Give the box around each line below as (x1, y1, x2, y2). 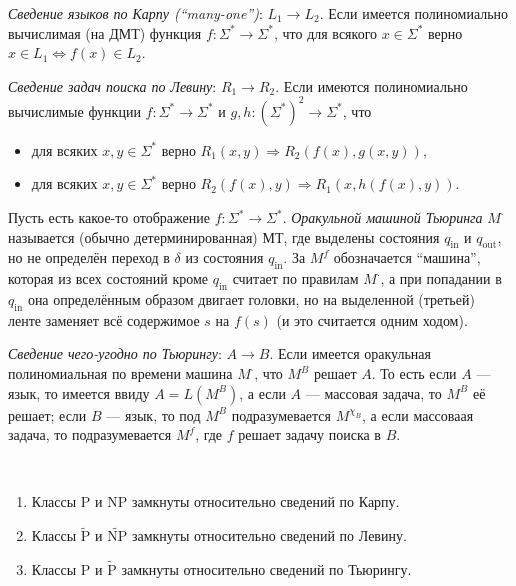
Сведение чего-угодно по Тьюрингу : (8, 343, 222, 364)
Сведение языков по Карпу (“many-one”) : (8, 3, 263, 23)
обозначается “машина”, (333, 247, 481, 268)
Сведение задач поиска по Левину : (8, 75, 217, 96)
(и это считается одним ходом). (276, 309, 468, 330)
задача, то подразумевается (8, 424, 172, 445)
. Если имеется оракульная (269, 343, 431, 364)
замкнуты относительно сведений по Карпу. (131, 491, 400, 512)
